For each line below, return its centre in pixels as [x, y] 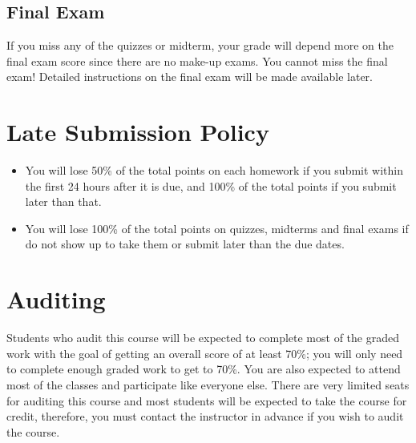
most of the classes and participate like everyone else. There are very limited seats [208, 384]
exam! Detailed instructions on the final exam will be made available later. [190, 77]
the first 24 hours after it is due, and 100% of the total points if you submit [211, 185]
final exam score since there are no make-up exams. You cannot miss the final [197, 60]
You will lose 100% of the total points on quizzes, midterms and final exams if [217, 228]
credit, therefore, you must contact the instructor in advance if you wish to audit [205, 416]
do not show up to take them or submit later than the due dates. [185, 244]
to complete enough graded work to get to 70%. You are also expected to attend [204, 369]
